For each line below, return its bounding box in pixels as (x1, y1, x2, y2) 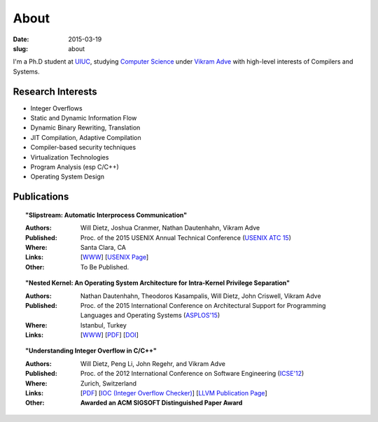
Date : (13, 35, 29, 43)
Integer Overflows (30, 104, 83, 112)
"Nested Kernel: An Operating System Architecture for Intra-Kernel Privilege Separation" (25, 279, 290, 287)
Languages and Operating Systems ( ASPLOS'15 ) (80, 311, 220, 320)
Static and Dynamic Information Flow (30, 114, 137, 122)
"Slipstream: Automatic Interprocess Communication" (25, 211, 188, 219)
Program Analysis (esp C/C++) (30, 162, 119, 171)
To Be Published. (80, 262, 129, 271)
